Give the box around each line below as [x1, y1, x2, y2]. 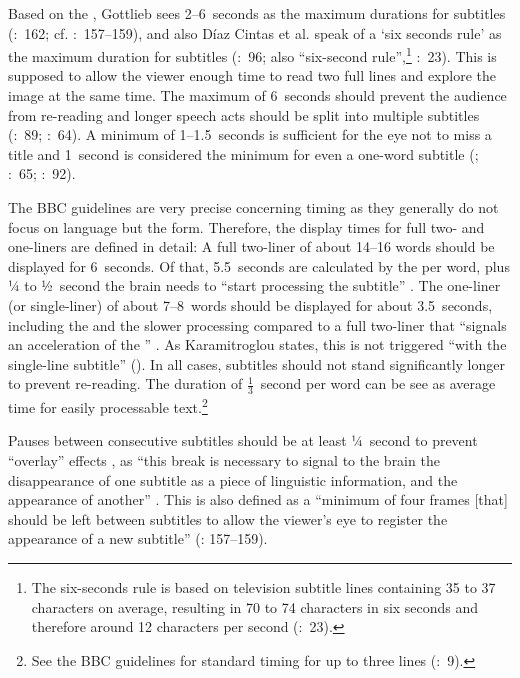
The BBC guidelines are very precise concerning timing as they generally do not [8, 197, 499, 217]
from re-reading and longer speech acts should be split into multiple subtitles [8, 104, 480, 125]
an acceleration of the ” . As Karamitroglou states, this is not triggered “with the [8, 334, 507, 355]
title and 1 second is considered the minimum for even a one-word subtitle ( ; [8, 143, 479, 164]
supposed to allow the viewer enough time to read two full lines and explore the [8, 65, 496, 86]
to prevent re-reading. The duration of [8, 373, 243, 394]
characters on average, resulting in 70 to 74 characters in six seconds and [31, 596, 479, 617]
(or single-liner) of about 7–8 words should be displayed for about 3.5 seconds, [8, 294, 493, 315]
